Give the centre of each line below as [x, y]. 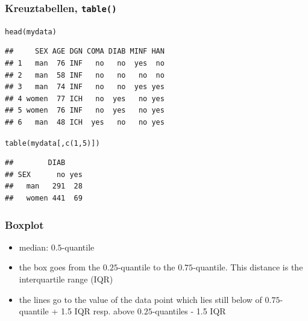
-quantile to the [146, 267]
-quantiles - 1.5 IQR [189, 311]
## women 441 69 [44, 198]
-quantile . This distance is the [248, 267]
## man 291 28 [44, 186]
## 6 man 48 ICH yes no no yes [85, 122]
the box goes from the [60, 267]
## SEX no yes [44, 174]
